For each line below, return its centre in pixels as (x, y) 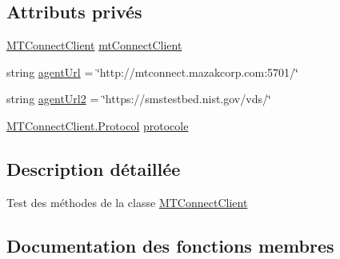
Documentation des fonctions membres (170, 245)
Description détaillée (94, 168)
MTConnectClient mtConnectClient (94, 45)
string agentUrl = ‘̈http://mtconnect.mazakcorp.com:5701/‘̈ (152, 72)
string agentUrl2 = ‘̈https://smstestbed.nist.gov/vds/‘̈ (139, 99)
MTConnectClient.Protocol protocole (98, 125)
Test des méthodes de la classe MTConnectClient (127, 202)
